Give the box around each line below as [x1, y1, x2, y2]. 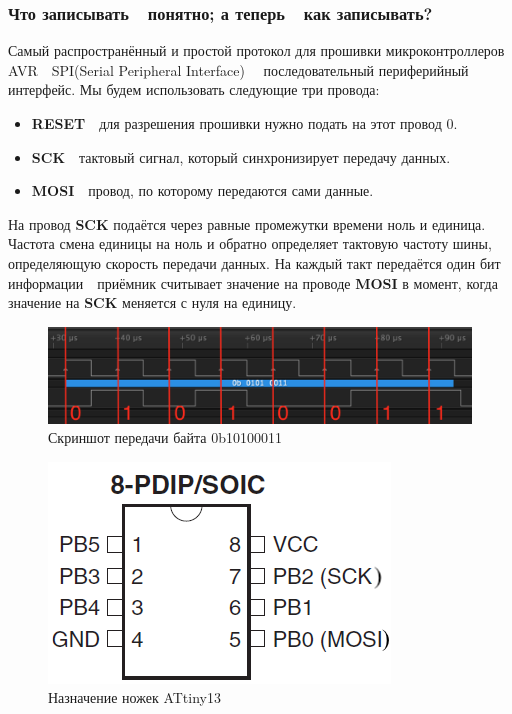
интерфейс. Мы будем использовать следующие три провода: [8, 79, 380, 100]
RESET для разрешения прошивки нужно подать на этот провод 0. [31, 113, 458, 133]
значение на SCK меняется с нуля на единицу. [8, 292, 297, 313]
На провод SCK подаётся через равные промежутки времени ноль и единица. [8, 213, 486, 234]
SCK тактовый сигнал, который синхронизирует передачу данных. [31, 146, 451, 167]
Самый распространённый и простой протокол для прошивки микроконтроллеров [8, 40, 505, 61]
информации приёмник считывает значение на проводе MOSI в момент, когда [8, 272, 498, 293]
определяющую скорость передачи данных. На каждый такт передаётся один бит [8, 252, 501, 273]
